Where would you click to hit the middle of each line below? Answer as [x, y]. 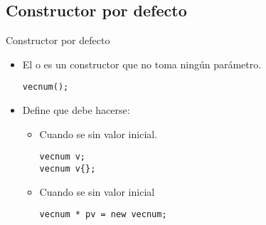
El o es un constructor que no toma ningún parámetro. [142, 64]
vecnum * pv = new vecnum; [103, 215]
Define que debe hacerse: [76, 110]
